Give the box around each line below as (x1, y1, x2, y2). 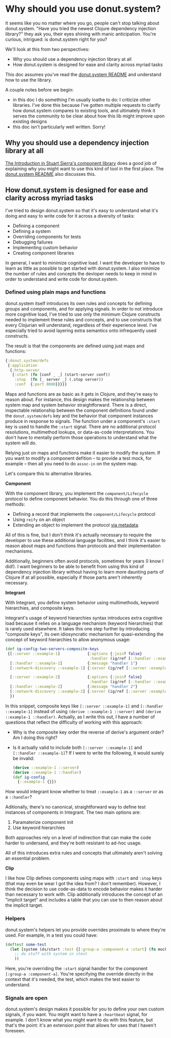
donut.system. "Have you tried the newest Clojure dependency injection (5, 25, 156, 31)
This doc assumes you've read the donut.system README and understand (5, 71, 162, 77)
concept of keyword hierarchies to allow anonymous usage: (5, 636, 131, 643)
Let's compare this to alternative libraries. (5, 470, 93, 477)
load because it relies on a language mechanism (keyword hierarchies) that (5, 620, 163, 626)
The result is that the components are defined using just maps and (5, 343, 145, 349)
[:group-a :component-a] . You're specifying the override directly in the (5, 971, 154, 977)
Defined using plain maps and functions (5, 289, 106, 296)
